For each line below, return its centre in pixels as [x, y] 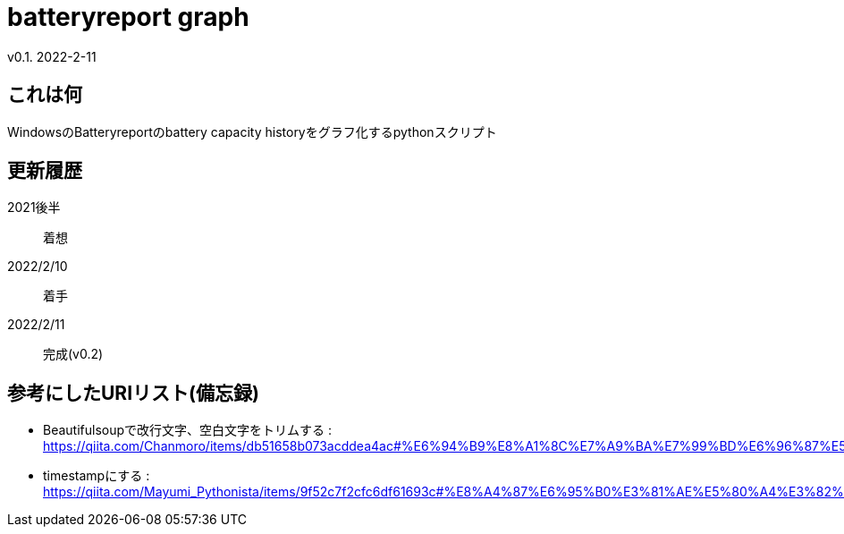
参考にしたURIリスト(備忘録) [133, 393]
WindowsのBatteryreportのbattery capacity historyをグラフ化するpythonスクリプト [252, 131]
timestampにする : [97, 476]
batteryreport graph [128, 17]
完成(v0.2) [73, 354]
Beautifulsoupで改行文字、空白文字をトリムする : [188, 430]
